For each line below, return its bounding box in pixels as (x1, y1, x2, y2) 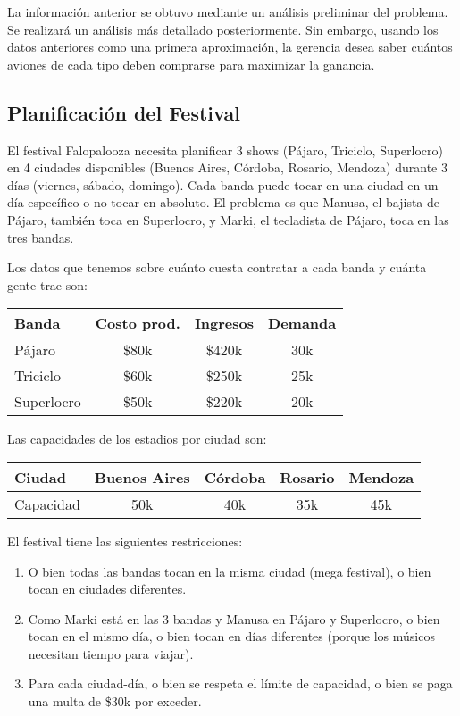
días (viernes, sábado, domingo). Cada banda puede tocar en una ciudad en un (7, 175, 439, 194)
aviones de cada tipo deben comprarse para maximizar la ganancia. (7, 54, 375, 73)
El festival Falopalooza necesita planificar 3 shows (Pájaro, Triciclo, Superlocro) (7, 140, 444, 159)
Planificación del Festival (7, 98, 240, 126)
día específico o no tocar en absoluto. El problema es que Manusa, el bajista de (7, 193, 440, 212)
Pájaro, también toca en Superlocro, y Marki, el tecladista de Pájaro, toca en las (7, 210, 449, 229)
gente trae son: (7, 275, 88, 294)
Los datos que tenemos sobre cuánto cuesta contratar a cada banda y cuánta (7, 258, 427, 277)
